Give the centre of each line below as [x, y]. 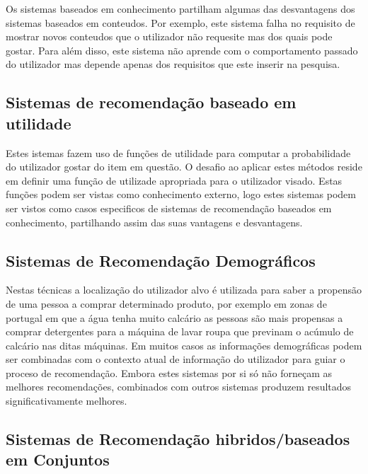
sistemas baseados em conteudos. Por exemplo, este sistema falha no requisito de [180, 22]
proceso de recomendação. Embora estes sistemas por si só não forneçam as [169, 372]
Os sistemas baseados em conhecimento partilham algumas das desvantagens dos [180, 8]
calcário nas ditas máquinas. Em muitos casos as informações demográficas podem [184, 345]
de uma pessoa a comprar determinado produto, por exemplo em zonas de [166, 303]
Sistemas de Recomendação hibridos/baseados [178, 439]
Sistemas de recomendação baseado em [151, 102]
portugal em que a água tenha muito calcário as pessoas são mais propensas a [174, 317]
